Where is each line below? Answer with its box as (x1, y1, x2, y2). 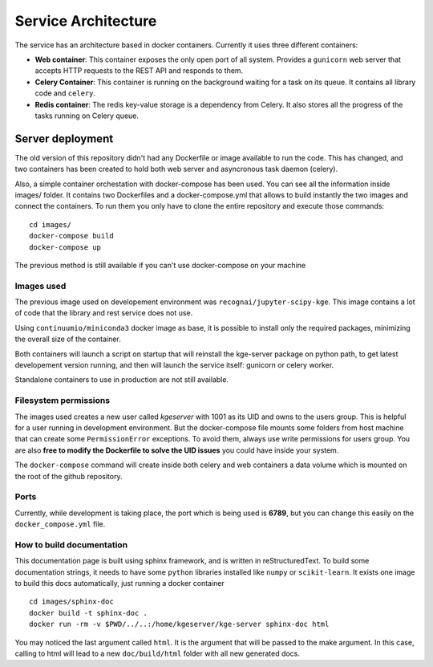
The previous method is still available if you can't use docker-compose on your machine (14, 260, 306, 270)
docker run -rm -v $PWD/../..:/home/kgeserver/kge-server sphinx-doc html (29, 620, 330, 629)
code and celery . (34, 88, 96, 98)
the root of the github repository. (14, 471, 123, 481)
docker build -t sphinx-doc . (29, 608, 148, 617)
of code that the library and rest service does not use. (14, 308, 193, 318)
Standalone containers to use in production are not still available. (14, 375, 229, 384)
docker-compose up (29, 242, 102, 252)
